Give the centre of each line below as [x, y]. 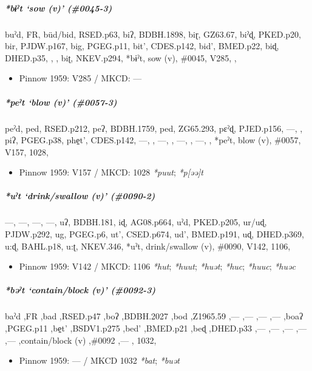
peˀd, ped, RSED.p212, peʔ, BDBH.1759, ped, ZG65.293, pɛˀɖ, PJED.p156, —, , [154, 128]
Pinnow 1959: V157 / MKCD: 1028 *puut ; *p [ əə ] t [111, 172]
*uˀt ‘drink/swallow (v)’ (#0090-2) [80, 196]
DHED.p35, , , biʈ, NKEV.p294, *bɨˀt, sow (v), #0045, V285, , [121, 57]
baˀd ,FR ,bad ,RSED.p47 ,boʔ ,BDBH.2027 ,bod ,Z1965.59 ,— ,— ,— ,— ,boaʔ [154, 316]
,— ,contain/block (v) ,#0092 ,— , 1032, [81, 340]
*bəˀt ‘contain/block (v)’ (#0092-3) [80, 290]
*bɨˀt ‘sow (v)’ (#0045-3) [59, 8]
